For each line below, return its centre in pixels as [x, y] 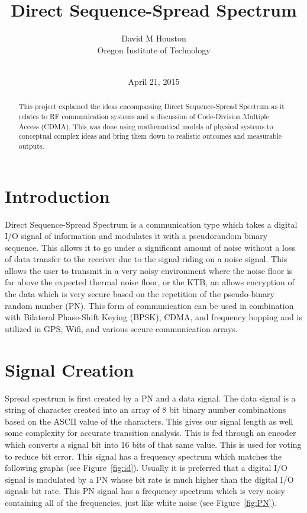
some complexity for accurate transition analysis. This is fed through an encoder [151, 433]
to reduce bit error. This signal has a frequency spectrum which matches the [143, 456]
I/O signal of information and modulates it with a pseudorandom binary [136, 236]
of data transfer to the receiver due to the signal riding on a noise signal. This [146, 259]
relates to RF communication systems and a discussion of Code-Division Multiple [144, 116]
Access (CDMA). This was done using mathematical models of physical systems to [146, 126]
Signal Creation [70, 369]
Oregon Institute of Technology [154, 50]
